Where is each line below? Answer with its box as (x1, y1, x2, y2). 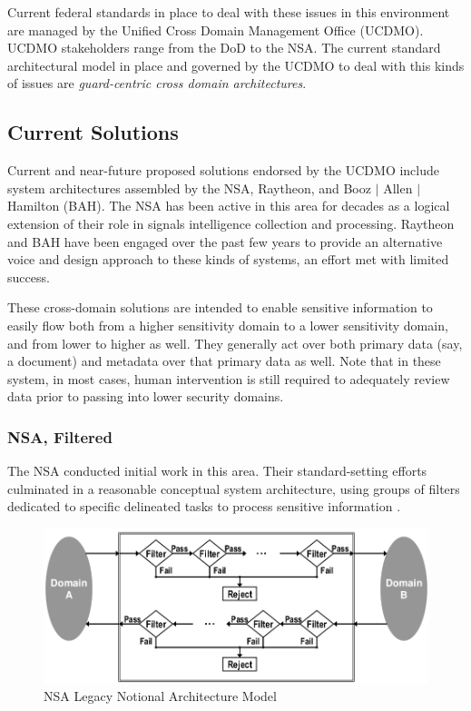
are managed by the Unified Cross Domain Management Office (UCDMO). (7, 20, 424, 39)
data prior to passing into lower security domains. (7, 387, 284, 406)
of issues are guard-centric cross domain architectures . (7, 74, 307, 93)
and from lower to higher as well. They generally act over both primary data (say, (7, 333, 463, 352)
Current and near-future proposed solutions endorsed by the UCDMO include (7, 161, 440, 180)
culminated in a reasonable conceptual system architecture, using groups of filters (7, 479, 460, 498)
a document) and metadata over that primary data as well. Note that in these (7, 351, 441, 370)
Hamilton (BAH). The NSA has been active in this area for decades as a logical (7, 196, 450, 215)
